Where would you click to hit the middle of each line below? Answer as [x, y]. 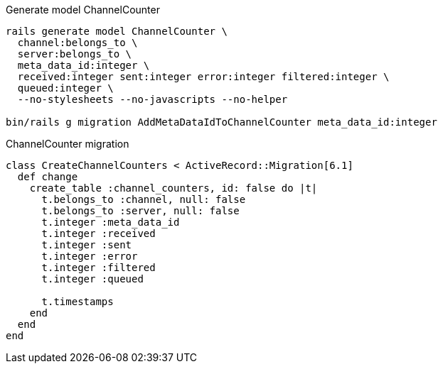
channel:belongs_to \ [78, 43]
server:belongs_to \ [75, 54]
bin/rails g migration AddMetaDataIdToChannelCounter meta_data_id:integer [221, 122]
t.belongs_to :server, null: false [140, 211]
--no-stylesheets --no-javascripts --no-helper [153, 99]
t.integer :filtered [98, 268]
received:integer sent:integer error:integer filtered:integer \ [203, 77]
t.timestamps [78, 302]
